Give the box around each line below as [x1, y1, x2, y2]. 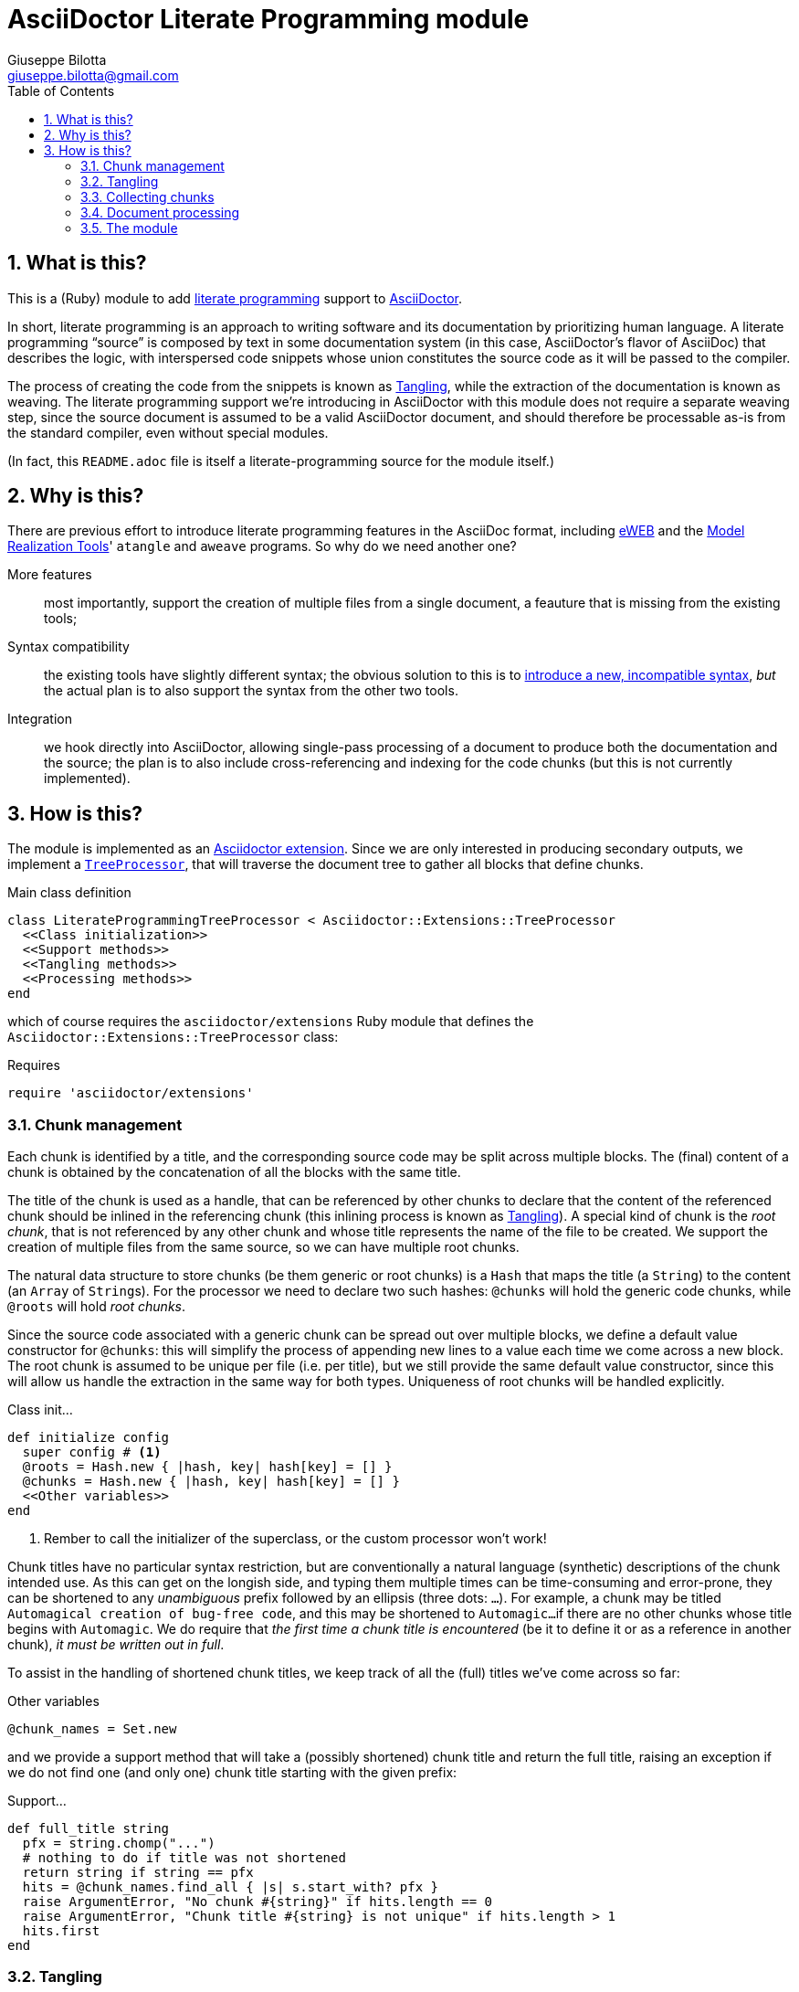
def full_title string [7, 1821, 170, 1837]
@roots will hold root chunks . [7, 1298, 186, 1315]
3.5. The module [80, 219, 178, 236]
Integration [7, 711, 72, 727]
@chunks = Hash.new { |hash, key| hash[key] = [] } [22, 1474, 400, 1489]
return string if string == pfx [22, 1865, 254, 1881]
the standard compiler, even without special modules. [7, 424, 329, 440]
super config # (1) [22, 1445, 162, 1460]
